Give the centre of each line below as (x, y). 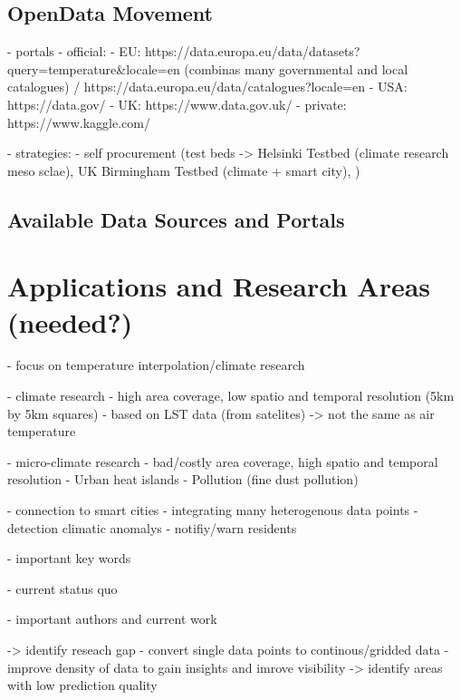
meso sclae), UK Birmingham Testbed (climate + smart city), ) (184, 170)
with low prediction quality (82, 685)
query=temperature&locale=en (94, 68)
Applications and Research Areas (219, 286)
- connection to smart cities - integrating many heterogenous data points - (213, 510)
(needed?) (70, 321)
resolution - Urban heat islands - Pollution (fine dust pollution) (183, 479)
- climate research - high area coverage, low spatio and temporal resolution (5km (231, 396)
